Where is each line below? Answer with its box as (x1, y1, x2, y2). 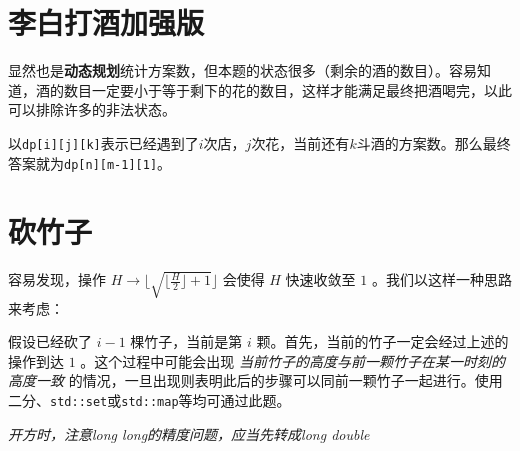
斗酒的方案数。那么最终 (356, 132, 511, 153)
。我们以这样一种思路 (371, 269, 512, 290)
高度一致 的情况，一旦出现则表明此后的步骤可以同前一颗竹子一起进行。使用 (8, 370, 503, 391)
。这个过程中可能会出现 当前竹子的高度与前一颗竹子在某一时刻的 (80, 350, 505, 371)
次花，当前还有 (251, 132, 350, 153)
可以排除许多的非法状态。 (8, 99, 176, 120)
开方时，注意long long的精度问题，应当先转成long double (8, 423, 370, 444)
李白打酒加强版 (8, 2, 205, 43)
